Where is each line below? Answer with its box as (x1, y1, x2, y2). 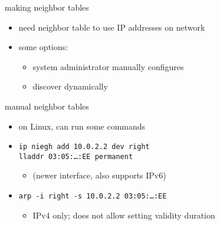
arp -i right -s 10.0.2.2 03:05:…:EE (18, 192, 167, 201)
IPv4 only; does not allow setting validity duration (32, 209, 215, 221)
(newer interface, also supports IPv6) (32, 169, 166, 181)
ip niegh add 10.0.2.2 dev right (18, 143, 150, 151)
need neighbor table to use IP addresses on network (18, 21, 205, 33)
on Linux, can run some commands (18, 120, 146, 132)
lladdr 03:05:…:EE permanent (18, 152, 133, 161)
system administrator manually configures (32, 60, 184, 72)
